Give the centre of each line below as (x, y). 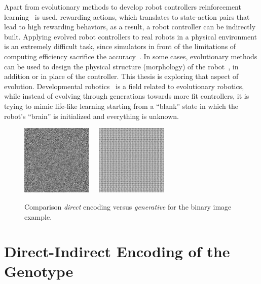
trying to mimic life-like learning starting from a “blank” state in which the (121, 106)
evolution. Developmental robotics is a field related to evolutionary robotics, (124, 86)
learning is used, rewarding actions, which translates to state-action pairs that (127, 16)
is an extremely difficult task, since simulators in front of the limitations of (120, 46)
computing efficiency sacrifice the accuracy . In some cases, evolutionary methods (131, 56)
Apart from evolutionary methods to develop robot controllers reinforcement (123, 7)
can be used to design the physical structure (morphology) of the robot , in (121, 66)
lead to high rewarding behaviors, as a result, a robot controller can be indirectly (130, 27)
